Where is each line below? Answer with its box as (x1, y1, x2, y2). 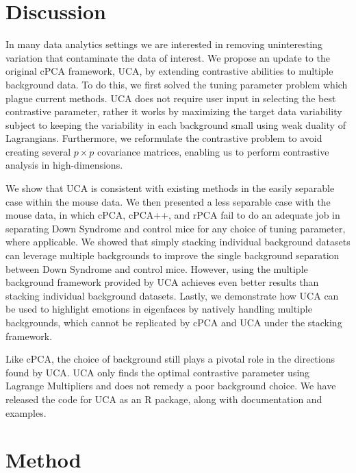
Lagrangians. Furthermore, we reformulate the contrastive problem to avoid (5, 131, 322, 145)
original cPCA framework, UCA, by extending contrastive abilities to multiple (5, 64, 333, 78)
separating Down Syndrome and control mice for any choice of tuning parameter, (5, 221, 346, 235)
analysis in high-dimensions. (5, 158, 123, 172)
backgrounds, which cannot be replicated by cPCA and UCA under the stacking (5, 315, 342, 329)
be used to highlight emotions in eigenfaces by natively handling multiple (5, 302, 312, 316)
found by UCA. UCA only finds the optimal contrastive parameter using (5, 365, 310, 379)
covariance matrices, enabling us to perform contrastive (97, 144, 329, 158)
